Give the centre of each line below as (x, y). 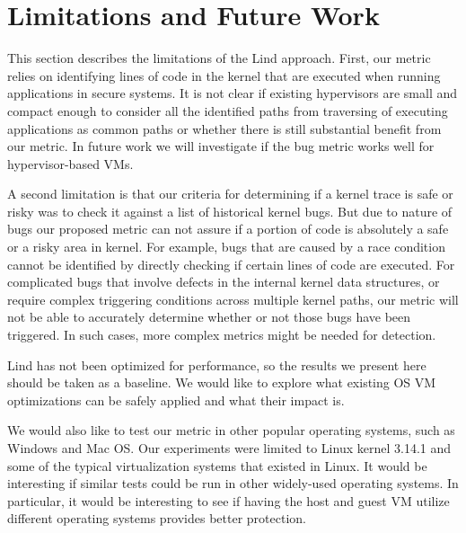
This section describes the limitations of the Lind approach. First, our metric (219, 58)
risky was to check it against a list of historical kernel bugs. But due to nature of (230, 211)
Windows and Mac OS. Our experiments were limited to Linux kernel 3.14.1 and (229, 448)
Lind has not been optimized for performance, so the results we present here (217, 364)
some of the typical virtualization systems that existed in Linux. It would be (217, 465)
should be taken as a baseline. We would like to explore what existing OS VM (222, 382)
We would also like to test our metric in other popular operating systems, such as (231, 430)
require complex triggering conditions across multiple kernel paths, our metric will (233, 299)
